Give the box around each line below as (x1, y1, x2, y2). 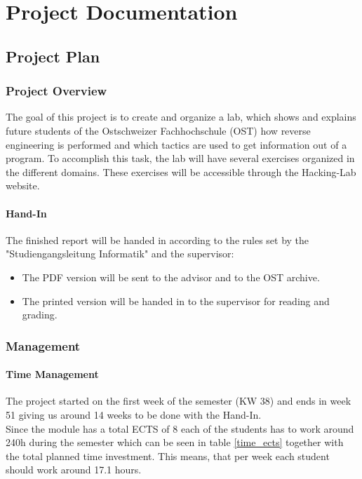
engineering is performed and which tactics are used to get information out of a (6, 137, 347, 151)
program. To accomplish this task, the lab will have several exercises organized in (6, 151, 355, 166)
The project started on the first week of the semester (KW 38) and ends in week (6, 393, 351, 408)
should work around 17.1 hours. (6, 462, 142, 477)
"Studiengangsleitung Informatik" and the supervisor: (6, 246, 234, 261)
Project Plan (6, 45, 100, 67)
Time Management (6, 367, 99, 382)
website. (6, 178, 40, 193)
